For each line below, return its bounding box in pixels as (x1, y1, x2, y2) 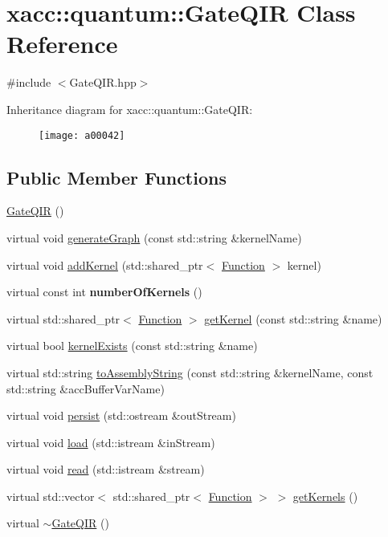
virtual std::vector (6, 487, 95, 504)
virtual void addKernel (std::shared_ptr (6, 256, 203, 273)
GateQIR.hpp (69, 74, 137, 91)
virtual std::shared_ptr (6, 310, 120, 327)
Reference (6, 27, 118, 60)
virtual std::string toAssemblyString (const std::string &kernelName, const (6, 364, 374, 380)
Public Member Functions (6, 165, 227, 189)
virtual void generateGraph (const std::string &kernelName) (6, 229, 302, 246)
